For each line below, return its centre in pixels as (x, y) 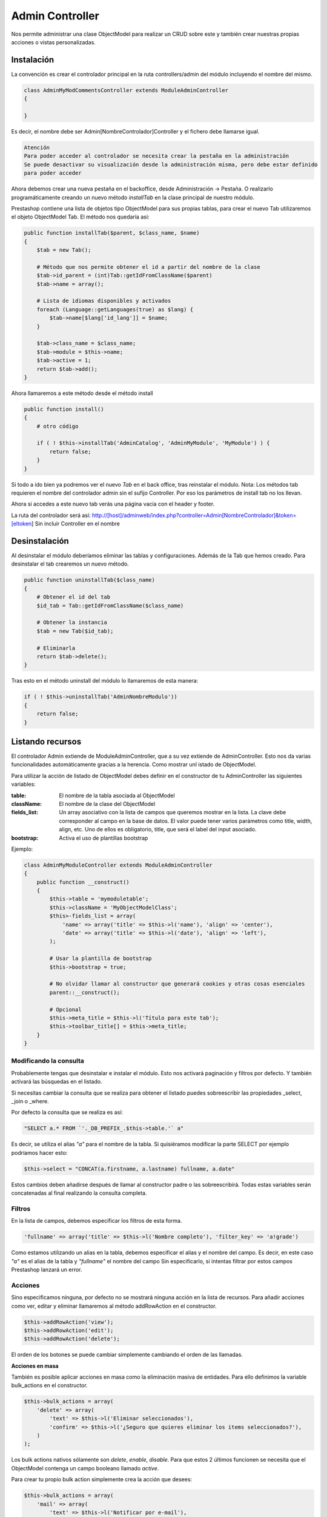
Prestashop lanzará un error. (47, 1269)
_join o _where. (30, 1101)
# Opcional (65, 1009)
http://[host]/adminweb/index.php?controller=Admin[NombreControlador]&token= (194, 515)
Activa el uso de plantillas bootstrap (104, 838)
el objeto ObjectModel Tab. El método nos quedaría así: (80, 217)
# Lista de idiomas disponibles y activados (104, 301)
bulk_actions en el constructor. (49, 1385)
